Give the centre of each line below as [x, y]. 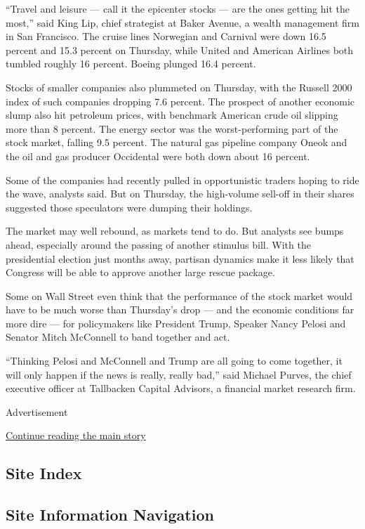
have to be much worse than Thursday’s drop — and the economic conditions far [180, 309]
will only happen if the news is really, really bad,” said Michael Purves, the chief [179, 374]
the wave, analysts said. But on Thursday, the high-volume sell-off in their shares [180, 194]
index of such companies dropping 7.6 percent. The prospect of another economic [180, 101]
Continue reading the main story [76, 435]
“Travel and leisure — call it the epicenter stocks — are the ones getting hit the [178, 8]
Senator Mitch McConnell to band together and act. [118, 337]
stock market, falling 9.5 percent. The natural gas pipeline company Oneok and [177, 142]
